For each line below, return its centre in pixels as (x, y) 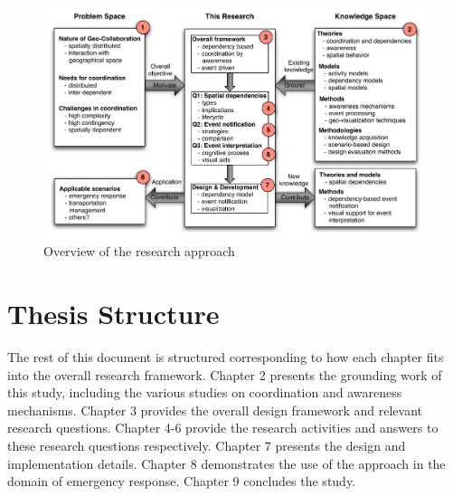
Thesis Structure (113, 314)
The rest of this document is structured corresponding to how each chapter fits (226, 357)
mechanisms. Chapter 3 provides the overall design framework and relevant (215, 410)
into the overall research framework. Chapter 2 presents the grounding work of (225, 374)
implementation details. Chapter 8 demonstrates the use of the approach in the (226, 463)
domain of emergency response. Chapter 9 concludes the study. (182, 481)
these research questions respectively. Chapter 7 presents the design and (207, 445)
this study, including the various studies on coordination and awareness (205, 392)
